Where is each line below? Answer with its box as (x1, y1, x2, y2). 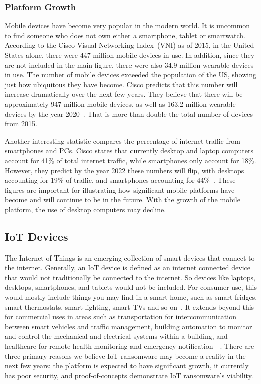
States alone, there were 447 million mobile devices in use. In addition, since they (5, 50, 255, 60)
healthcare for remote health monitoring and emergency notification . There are (5, 341, 254, 351)
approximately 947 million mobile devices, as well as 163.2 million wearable (5, 98, 236, 109)
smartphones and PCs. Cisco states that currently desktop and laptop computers (5, 145, 254, 156)
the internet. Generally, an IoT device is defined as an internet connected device (5, 262, 250, 273)
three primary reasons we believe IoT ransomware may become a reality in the (5, 350, 246, 361)
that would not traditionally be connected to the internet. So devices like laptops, (5, 272, 255, 282)
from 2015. (5, 118, 37, 129)
